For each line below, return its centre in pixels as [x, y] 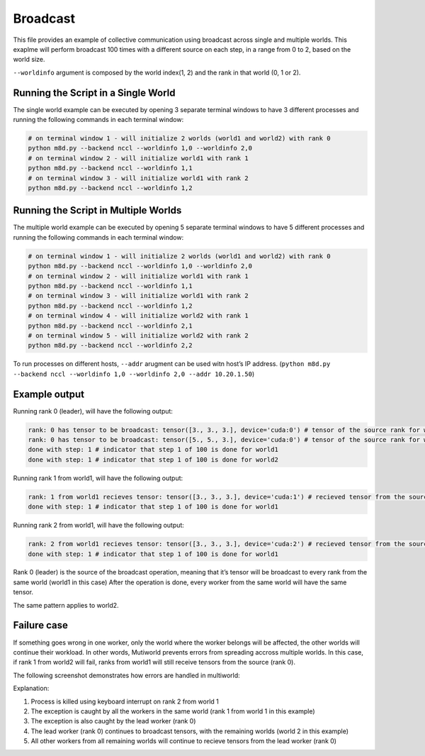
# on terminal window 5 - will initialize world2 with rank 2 [138, 335]
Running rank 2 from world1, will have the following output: [98, 526]
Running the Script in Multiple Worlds [97, 210]
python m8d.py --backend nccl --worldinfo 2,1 [110, 326]
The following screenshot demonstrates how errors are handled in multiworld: [126, 675]
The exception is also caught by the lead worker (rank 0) [113, 721]
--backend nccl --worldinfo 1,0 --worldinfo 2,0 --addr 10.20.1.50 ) [134, 374]
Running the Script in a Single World [94, 93]
